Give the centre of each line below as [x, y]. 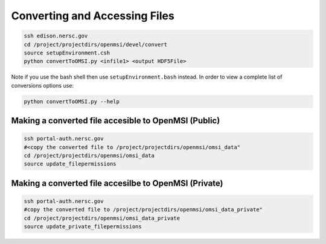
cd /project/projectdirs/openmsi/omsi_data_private [102, 218]
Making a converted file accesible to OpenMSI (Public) [116, 121]
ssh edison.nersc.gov [56, 36]
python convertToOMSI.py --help [72, 101]
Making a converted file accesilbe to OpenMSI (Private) [117, 183]
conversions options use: [43, 85]
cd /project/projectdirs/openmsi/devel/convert [95, 44]
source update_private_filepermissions [83, 227]
